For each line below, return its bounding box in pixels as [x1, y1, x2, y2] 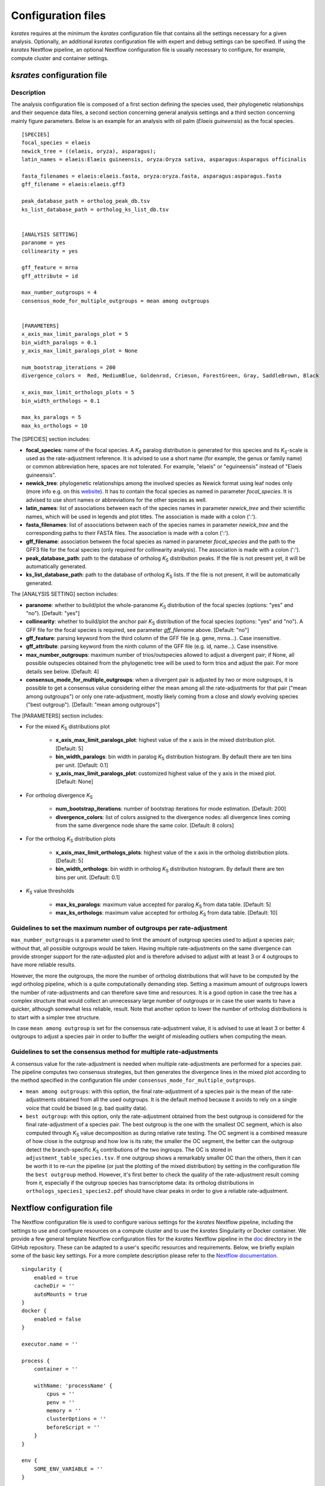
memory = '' [46, 1407, 81, 1414]
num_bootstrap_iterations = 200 [21, 364, 116, 371]
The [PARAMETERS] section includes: [11, 712, 103, 719]
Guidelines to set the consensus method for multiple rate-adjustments [11, 1048, 219, 1056]
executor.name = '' [21, 1340, 78, 1348]
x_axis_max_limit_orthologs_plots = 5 [21, 389, 135, 396]
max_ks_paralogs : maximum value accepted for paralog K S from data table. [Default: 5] [55, 901, 272, 909]
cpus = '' [46, 1391, 75, 1397]
